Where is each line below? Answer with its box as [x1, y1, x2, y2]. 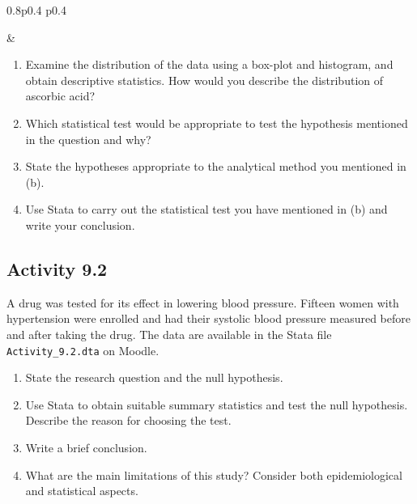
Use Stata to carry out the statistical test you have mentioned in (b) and [25, 201, 388, 218]
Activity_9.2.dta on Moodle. [6, 341, 160, 358]
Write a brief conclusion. [25, 438, 147, 455]
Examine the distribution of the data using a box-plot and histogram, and [25, 56, 394, 73]
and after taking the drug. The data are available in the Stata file [6, 325, 332, 342]
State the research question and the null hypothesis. [25, 369, 283, 386]
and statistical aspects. [25, 482, 138, 499]
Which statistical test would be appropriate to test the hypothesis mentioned [25, 114, 408, 131]
